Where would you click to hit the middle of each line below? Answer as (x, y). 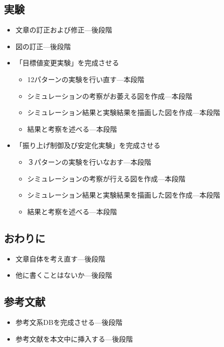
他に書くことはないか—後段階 (64, 275)
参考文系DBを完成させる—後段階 (69, 322)
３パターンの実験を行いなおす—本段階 (89, 161)
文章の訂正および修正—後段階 (64, 30)
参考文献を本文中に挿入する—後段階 (74, 338)
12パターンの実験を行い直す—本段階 (86, 79)
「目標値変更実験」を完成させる (67, 63)
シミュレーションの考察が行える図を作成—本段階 (106, 178)
